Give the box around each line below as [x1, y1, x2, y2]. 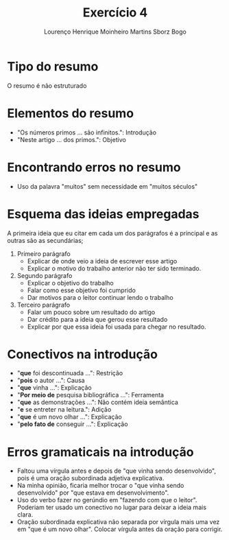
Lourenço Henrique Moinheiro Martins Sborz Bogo [44, 27, 186, 36]
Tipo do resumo [7, 58, 99, 74]
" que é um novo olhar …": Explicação [16, 413, 122, 421]
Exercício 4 [82, 5, 148, 21]
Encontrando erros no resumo [7, 159, 181, 175]
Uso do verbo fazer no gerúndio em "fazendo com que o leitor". [16, 496, 197, 504]
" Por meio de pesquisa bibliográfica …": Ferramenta [16, 391, 165, 399]
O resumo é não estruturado [7, 81, 87, 90]
